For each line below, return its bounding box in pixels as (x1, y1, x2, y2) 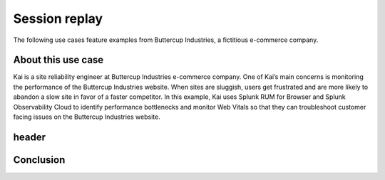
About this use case (13, 54, 104, 66)
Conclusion (13, 154, 66, 166)
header (13, 131, 46, 143)
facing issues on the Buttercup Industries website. (13, 112, 160, 121)
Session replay (13, 11, 103, 26)
